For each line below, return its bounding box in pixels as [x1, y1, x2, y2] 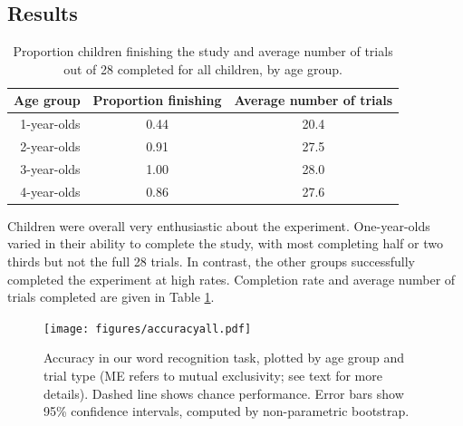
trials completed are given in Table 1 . [7, 287, 215, 306]
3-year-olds [20, 159, 81, 178]
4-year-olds [20, 181, 81, 200]
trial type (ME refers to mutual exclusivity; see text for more [43, 366, 382, 385]
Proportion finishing [92, 91, 222, 110]
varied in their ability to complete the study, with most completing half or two [7, 234, 443, 253]
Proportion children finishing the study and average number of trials [13, 42, 393, 61]
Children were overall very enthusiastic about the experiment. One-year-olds [7, 216, 430, 235]
